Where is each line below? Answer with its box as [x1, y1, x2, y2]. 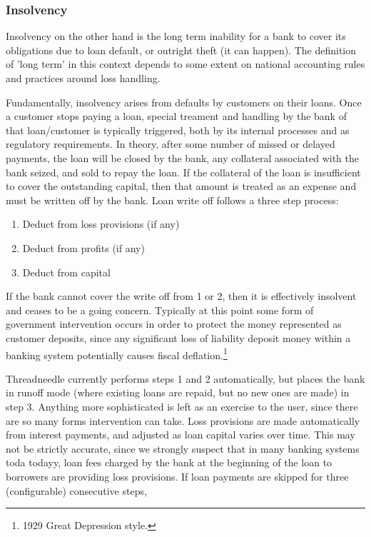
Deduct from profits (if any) [22, 240, 145, 255]
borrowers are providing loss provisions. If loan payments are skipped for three [6, 468, 349, 483]
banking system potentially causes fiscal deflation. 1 [6, 345, 228, 362]
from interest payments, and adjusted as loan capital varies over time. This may [6, 427, 355, 442]
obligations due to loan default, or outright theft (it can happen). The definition [6, 42, 357, 57]
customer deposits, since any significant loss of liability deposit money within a [6, 330, 351, 345]
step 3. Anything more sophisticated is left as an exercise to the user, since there [6, 398, 358, 413]
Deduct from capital [22, 264, 111, 279]
